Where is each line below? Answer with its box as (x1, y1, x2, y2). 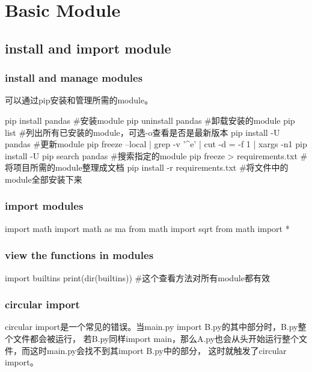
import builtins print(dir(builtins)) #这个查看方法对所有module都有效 (5, 271, 270, 284)
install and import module (5, 38, 171, 57)
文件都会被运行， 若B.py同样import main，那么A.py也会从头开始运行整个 (13, 332, 299, 344)
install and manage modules (5, 70, 143, 85)
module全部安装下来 (5, 172, 82, 185)
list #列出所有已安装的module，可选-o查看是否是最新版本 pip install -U (5, 126, 280, 138)
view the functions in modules (5, 248, 154, 263)
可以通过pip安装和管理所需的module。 (5, 94, 153, 106)
